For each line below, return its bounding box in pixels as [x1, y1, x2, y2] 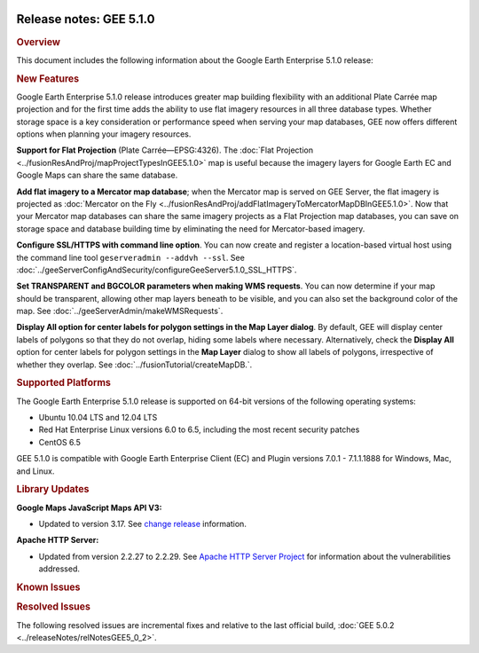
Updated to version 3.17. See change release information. [38, 519, 247, 530]
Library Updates [16, 484, 90, 496]
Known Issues [16, 581, 81, 594]
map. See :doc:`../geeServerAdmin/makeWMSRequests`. [16, 306, 224, 317]
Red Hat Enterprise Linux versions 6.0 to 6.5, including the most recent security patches [38, 424, 360, 435]
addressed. [38, 563, 80, 574]
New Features [16, 72, 80, 84]
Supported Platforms [16, 377, 111, 389]
